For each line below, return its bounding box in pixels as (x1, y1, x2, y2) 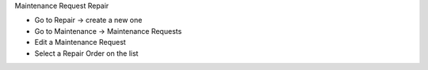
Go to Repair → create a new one (34, 16, 143, 25)
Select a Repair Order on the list (34, 48, 139, 58)
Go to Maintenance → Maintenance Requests (34, 26, 182, 35)
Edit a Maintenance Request (34, 38, 126, 47)
